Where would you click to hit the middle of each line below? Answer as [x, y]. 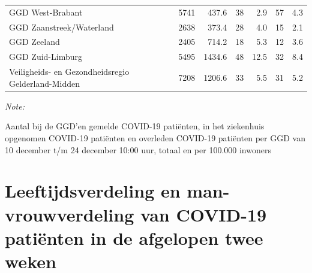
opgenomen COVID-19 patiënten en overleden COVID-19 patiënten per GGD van [155, 138]
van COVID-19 [203, 214]
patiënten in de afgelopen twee [134, 237]
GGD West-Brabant [46, 12]
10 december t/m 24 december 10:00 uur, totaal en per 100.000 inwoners [138, 149]
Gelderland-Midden [45, 83]
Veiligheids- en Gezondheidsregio [69, 72]
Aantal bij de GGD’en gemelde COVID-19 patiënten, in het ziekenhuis [135, 126]
